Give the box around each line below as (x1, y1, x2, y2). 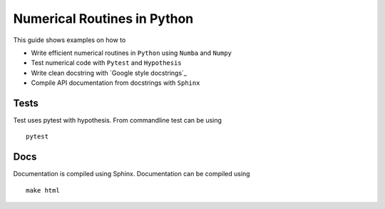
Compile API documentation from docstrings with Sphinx (31, 78, 200, 87)
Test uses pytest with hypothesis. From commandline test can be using (13, 116, 222, 125)
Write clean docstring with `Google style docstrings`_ (31, 68, 187, 77)
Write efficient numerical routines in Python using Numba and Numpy (31, 49, 232, 57)
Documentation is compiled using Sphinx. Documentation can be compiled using (13, 170, 250, 178)
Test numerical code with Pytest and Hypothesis (31, 58, 182, 67)
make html (26, 186, 60, 194)
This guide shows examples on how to (13, 36, 126, 44)
